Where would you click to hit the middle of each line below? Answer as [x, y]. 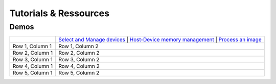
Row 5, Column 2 [79, 73]
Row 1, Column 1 [32, 47]
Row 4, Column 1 [33, 66]
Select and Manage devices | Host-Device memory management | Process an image [160, 39]
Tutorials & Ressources [60, 13]
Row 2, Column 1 [33, 53]
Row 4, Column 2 [79, 66]
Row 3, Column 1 [33, 60]
